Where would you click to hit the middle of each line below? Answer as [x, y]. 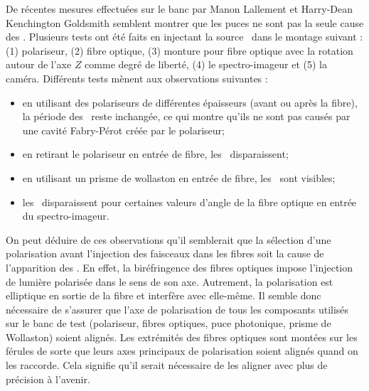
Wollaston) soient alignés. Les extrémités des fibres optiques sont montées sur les [182, 337]
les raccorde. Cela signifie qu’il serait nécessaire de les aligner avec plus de [167, 365]
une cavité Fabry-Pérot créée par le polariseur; [123, 130]
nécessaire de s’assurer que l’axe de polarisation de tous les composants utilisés [177, 309]
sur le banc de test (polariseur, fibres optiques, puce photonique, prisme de [169, 323]
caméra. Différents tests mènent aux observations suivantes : [137, 78]
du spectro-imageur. [66, 216]
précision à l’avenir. [48, 379]
